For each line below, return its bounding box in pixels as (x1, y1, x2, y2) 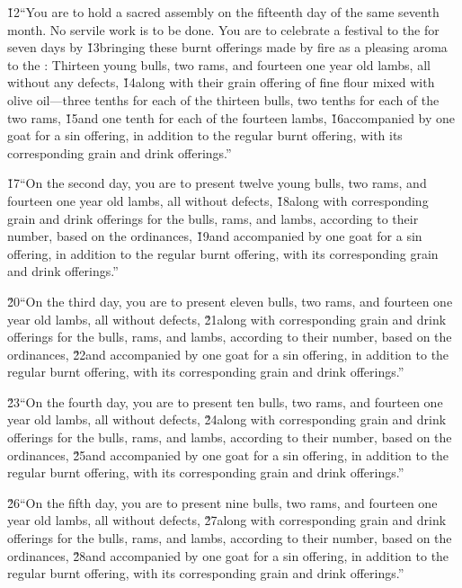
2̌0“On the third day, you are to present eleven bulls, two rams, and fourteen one (7, 291, 453, 310)
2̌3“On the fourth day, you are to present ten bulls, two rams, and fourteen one (7, 392, 443, 411)
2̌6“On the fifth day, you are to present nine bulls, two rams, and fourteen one (7, 493, 438, 512)
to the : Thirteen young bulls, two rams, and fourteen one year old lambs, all (7, 55, 431, 74)
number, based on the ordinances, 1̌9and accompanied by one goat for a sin (7, 227, 422, 245)
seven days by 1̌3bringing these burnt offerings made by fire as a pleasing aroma (7, 38, 448, 57)
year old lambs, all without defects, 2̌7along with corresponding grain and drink (7, 511, 447, 530)
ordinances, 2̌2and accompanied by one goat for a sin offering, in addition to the (7, 344, 449, 363)
